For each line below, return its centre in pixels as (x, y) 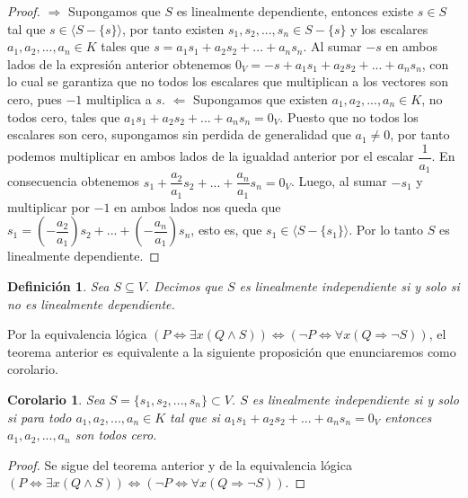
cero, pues (35, 98)
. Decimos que (184, 285)
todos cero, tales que (64, 116)
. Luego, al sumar (339, 181)
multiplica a (119, 98)
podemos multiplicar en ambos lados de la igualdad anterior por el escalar (211, 156)
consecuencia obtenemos (74, 181)
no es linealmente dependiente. (91, 303)
